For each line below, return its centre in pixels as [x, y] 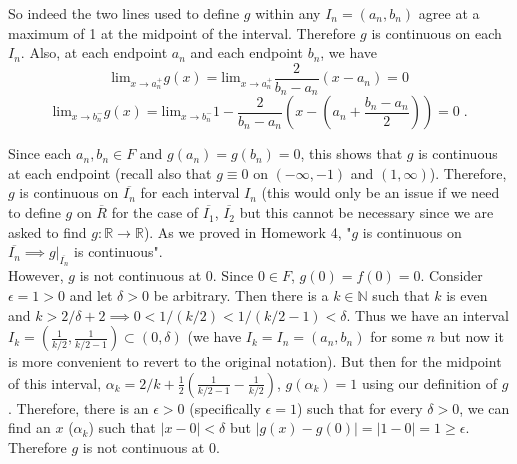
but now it [471, 336]
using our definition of [429, 382]
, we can [484, 407]
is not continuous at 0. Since [166, 275]
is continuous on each [436, 32]
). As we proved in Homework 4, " [247, 231]
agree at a [449, 13]
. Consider [451, 275]
